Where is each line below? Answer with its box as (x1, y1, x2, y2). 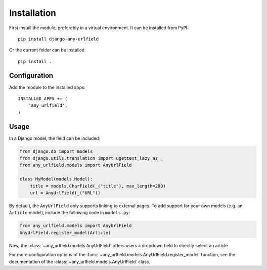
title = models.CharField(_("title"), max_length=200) (30, 183, 166, 189)
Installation (9, 7, 56, 18)
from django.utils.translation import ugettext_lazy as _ (19, 156, 163, 161)
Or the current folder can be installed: (9, 47, 86, 53)
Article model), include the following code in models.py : (9, 210, 131, 216)
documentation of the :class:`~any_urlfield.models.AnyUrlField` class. (9, 259, 150, 265)
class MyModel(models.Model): (19, 176, 93, 182)
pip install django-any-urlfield (18, 36, 99, 42)
